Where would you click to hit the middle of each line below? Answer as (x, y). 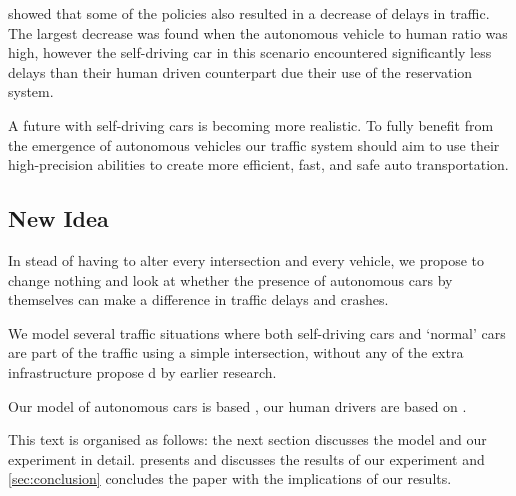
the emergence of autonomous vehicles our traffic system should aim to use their (254, 144)
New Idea (58, 218)
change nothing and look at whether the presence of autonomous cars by (230, 279)
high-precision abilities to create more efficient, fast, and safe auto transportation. (258, 164)
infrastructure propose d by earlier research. (142, 371)
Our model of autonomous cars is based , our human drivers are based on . (237, 405)
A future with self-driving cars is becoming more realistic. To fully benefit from (251, 124)
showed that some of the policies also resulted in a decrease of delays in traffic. (249, 13)
